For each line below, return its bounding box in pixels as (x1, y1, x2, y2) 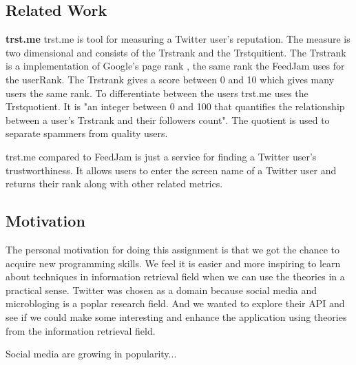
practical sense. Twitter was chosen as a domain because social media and (6, 282, 317, 297)
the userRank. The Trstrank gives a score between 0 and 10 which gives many (6, 72, 335, 86)
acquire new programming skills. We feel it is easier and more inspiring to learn (6, 255, 341, 270)
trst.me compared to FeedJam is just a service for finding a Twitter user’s (6, 149, 317, 163)
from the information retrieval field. (6, 323, 156, 337)
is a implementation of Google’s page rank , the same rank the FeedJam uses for (6, 59, 345, 73)
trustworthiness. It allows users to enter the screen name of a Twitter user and (6, 163, 337, 177)
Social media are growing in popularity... (6, 346, 177, 361)
